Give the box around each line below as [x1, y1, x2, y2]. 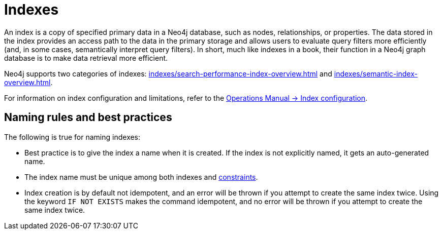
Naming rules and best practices [4, 111, 172, 124]
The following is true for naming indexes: [4, 132, 141, 141]
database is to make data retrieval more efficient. [4, 53, 168, 62]
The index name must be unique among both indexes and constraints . [24, 172, 258, 181]
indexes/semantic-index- [334, 69, 418, 78]
